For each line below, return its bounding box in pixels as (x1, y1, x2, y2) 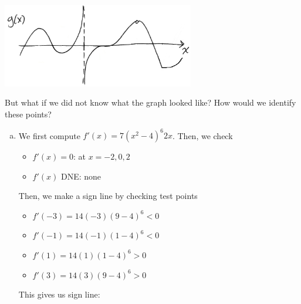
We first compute (18, 129, 80, 141)
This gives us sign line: (18, 288, 100, 300)
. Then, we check (172, 129, 233, 141)
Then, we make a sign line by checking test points (18, 190, 198, 202)
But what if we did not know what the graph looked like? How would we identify (5, 96, 296, 109)
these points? (5, 107, 52, 120)
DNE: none (60, 170, 102, 182)
